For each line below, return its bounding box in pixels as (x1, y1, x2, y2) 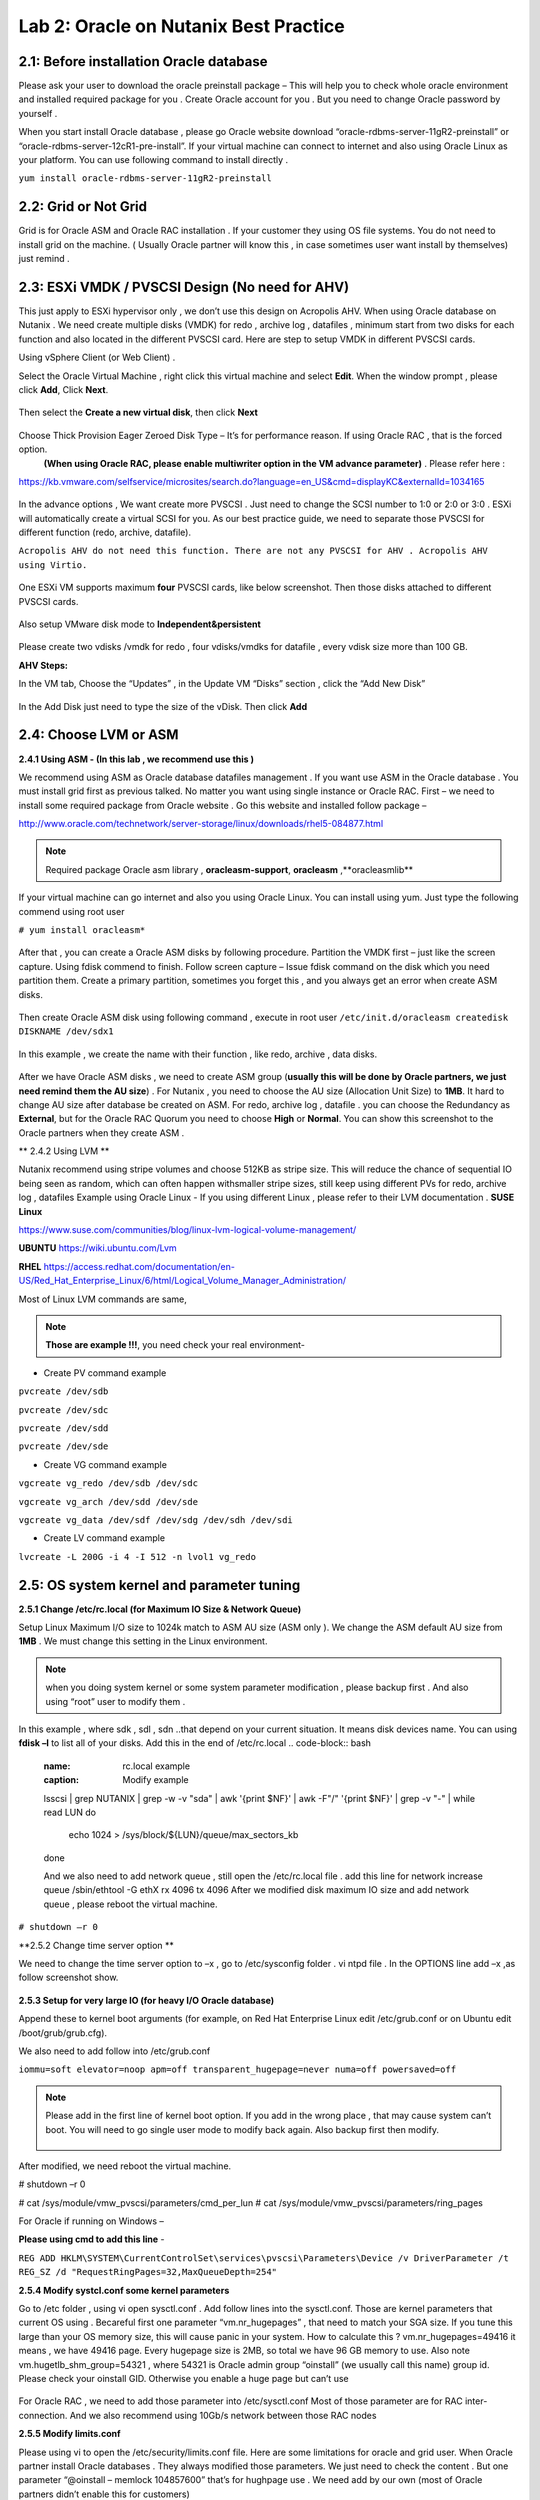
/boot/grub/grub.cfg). (18, 2026, 108, 2039)
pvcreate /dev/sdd (18, 1422, 109, 1434)
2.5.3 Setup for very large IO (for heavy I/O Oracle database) (18, 1994, 275, 2006)
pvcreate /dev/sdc (18, 1404, 109, 1415)
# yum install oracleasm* (18, 925, 146, 936)
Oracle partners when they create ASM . (18, 1126, 185, 1139)
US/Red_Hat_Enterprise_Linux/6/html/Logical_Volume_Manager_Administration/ (18, 1275, 347, 1287)
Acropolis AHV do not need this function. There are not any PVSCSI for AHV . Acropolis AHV (18, 545, 489, 557)
